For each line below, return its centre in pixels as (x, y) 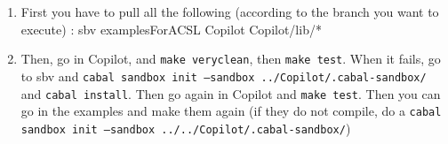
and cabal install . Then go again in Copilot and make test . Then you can (231, 93)
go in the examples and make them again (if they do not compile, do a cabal (231, 111)
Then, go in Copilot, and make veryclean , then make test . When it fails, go (231, 59)
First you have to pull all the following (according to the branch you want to (230, 11)
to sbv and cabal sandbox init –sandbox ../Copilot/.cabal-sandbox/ (224, 76)
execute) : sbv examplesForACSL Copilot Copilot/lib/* (171, 29)
